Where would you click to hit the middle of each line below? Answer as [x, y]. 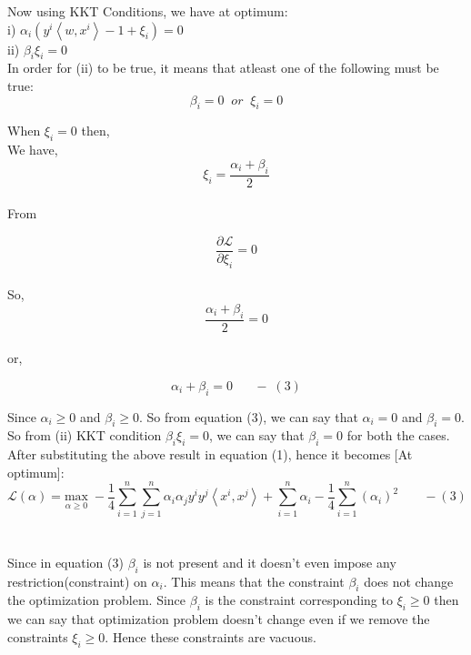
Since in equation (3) [65, 562]
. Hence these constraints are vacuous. [210, 636]
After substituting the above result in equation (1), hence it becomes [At [210, 454]
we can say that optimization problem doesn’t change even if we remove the [219, 619]
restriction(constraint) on [77, 581]
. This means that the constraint [254, 581]
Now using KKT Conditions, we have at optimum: [148, 11]
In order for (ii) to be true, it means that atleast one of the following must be [223, 68]
